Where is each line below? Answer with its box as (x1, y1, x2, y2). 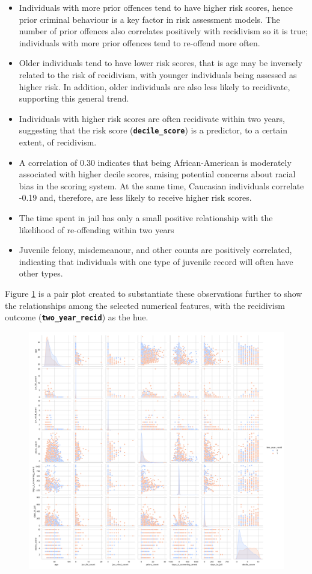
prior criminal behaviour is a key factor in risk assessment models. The (19, 13, 280, 25)
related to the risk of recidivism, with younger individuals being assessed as (19, 68, 297, 81)
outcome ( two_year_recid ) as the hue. (5, 311, 148, 323)
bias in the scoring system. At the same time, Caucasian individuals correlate (19, 179, 304, 192)
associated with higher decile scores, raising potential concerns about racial (19, 168, 296, 180)
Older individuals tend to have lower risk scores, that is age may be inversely (19, 56, 302, 69)
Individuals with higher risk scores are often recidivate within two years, (19, 112, 285, 124)
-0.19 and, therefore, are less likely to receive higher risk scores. (19, 191, 252, 204)
